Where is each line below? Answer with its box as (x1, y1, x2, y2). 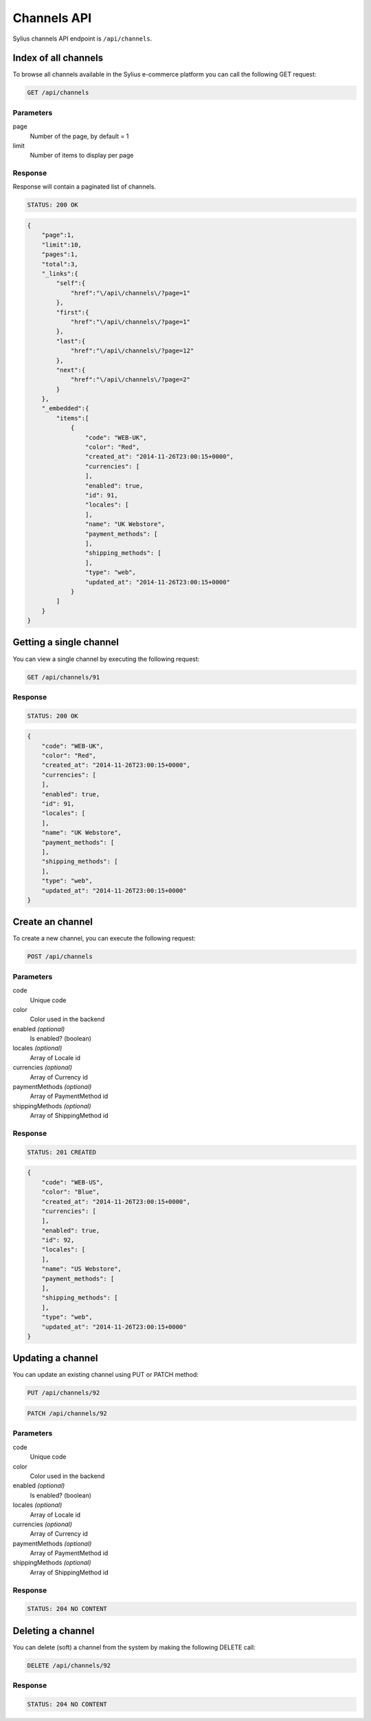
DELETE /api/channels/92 (27, 1661, 111, 1669)
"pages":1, (41, 251, 78, 258)
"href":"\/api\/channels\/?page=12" (70, 347, 194, 355)
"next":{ (56, 366, 86, 374)
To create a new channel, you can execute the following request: (12, 934, 196, 942)
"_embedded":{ (41, 405, 89, 412)
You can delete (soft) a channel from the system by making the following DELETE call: (12, 1643, 256, 1651)
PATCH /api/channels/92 (27, 1410, 108, 1417)
